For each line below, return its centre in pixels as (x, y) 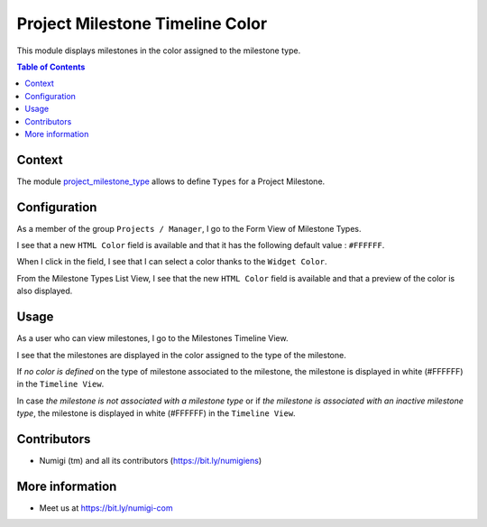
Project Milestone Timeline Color (142, 23)
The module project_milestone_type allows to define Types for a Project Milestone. (171, 181)
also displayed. (45, 291)
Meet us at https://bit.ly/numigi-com (106, 508)
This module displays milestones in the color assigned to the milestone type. (159, 51)
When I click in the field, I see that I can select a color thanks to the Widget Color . (172, 262)
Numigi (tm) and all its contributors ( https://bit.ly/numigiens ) (151, 461)
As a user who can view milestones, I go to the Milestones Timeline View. (152, 338)
